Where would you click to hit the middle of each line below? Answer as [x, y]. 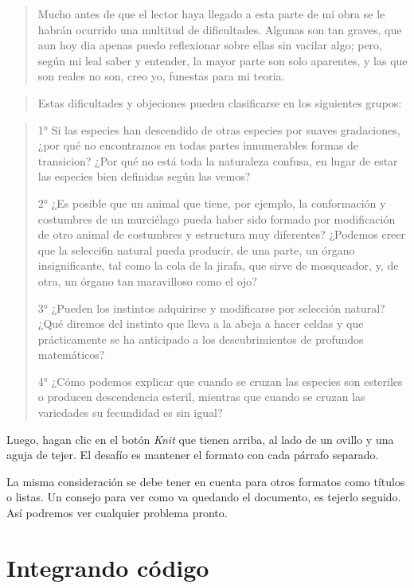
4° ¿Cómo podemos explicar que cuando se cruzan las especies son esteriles [220, 381]
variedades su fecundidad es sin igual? [130, 413]
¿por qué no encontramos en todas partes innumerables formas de [198, 145]
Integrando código [108, 567]
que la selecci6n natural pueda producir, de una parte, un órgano [196, 249]
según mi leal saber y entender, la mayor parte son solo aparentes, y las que [223, 60]
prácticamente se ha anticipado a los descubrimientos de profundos [201, 339]
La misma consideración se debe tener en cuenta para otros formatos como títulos [206, 481]
